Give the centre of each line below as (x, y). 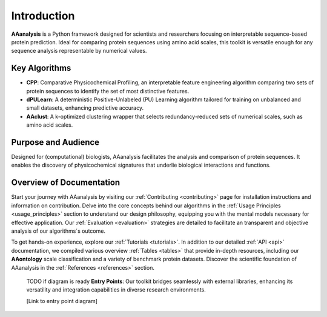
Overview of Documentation (66, 183)
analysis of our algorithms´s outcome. (58, 231)
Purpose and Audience (55, 142)
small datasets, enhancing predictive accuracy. (85, 108)
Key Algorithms (41, 68)
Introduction (43, 16)
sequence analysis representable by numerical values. (79, 51)
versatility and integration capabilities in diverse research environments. (116, 290)
